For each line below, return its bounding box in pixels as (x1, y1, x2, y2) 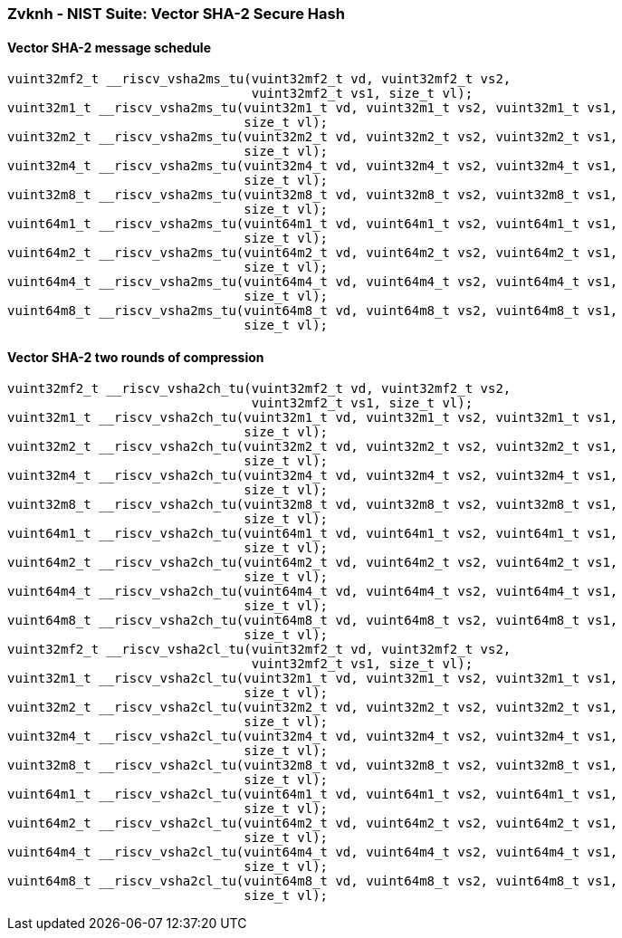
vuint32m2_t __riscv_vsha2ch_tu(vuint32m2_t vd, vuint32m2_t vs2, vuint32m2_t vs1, (7, 439, 618, 455)
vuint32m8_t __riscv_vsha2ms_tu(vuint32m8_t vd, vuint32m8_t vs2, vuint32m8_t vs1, (7, 187, 618, 203)
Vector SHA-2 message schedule (7, 39, 211, 55)
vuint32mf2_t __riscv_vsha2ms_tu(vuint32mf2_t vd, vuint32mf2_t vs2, (7, 72, 512, 87)
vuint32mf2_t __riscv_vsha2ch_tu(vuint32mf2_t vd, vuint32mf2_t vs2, (7, 381, 512, 397)
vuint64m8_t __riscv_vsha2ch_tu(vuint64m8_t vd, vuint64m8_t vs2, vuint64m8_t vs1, (7, 613, 618, 628)
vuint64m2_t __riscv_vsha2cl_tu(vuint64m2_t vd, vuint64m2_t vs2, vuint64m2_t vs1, (7, 816, 618, 831)
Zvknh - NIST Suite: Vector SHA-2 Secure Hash (7, 5, 345, 23)
